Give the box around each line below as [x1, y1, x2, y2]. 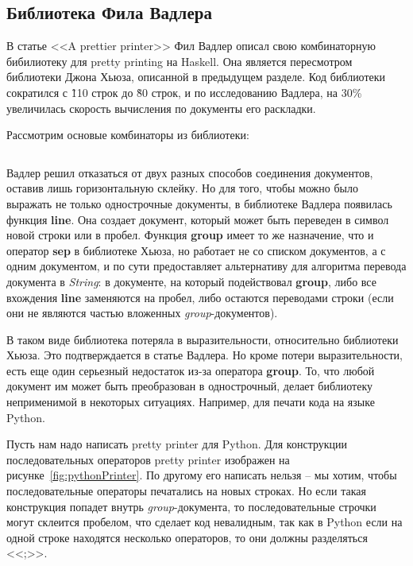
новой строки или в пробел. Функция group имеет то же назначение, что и [6, 227, 374, 243]
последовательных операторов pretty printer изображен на [6, 451, 290, 467]
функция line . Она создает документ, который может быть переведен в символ [6, 211, 389, 227]
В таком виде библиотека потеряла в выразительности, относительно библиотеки [6, 331, 399, 347]
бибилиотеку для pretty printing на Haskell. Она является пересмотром [6, 52, 353, 69]
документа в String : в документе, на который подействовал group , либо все [6, 273, 376, 289]
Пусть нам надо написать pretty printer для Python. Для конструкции [6, 436, 348, 452]
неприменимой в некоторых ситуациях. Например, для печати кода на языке [6, 393, 375, 410]
